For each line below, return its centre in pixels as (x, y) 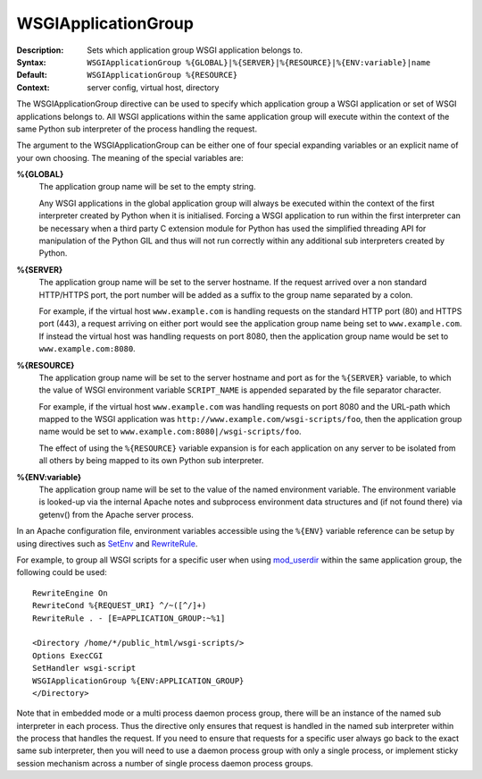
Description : (40, 50)
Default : (32, 75)
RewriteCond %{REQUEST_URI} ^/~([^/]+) (120, 605)
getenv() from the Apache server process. (116, 514)
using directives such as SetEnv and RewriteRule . (107, 543)
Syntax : (31, 62)
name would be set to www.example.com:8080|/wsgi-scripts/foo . (170, 432)
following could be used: (62, 572)
